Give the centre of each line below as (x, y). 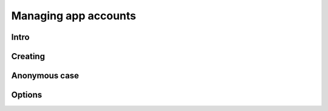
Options (27, 95)
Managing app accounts (74, 16)
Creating (28, 56)
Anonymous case (45, 76)
